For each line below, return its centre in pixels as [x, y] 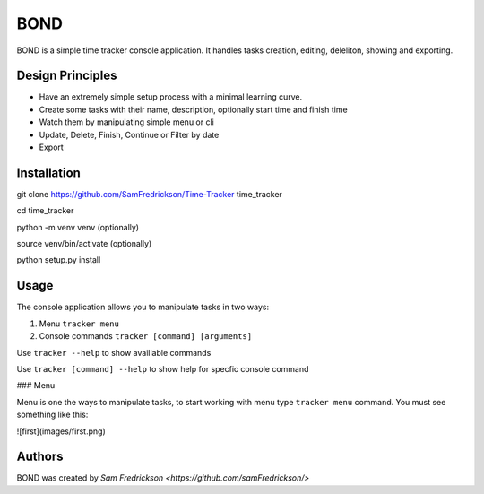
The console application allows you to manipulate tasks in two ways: [143, 307]
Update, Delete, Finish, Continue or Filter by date [129, 134]
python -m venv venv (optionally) [78, 227]
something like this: [52, 415]
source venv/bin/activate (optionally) [84, 244]
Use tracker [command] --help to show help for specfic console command [163, 368]
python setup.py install [59, 260]
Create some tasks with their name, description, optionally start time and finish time [194, 109]
